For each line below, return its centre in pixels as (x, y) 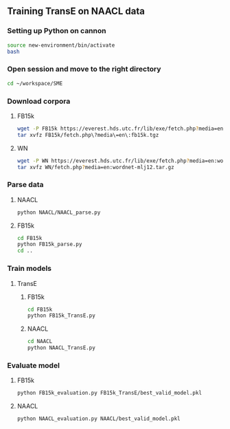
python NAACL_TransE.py (61, 348)
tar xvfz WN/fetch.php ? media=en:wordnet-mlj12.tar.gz (95, 167)
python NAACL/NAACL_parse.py (59, 212)
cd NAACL (40, 342)
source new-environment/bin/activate (61, 45)
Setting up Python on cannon (57, 31)
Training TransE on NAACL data (76, 11)
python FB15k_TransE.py (61, 316)
